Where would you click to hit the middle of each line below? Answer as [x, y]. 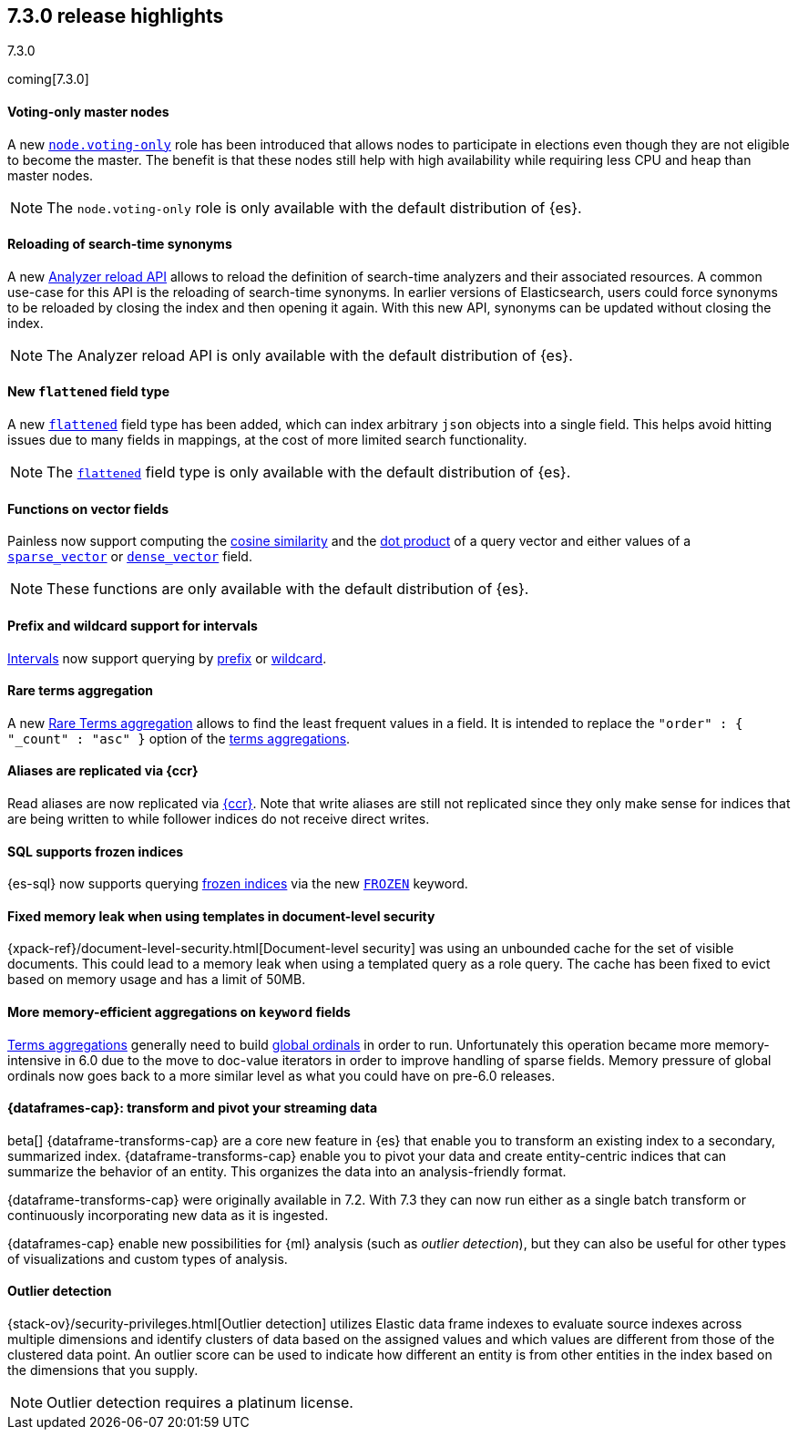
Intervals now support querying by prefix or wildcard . [167, 658]
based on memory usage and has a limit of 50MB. [157, 980]
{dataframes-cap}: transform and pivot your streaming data [193, 1108]
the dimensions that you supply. [103, 1370]
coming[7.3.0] [48, 79]
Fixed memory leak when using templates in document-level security [221, 916]
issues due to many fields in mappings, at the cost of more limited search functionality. [267, 440]
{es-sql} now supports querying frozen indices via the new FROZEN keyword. [238, 884]
